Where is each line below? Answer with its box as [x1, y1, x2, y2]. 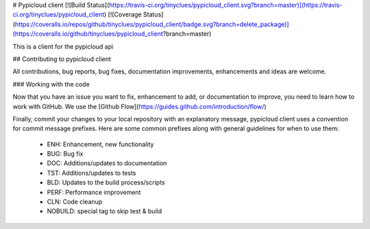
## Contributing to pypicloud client [12, 55, 111, 63]
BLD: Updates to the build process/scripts [47, 178, 165, 186]
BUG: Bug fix [47, 149, 84, 158]
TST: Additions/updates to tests [47, 169, 136, 177]
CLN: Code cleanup [47, 197, 103, 206]
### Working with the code [12, 80, 90, 88]
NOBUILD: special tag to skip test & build [47, 207, 162, 215]
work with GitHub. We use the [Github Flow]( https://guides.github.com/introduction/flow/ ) [12, 102, 267, 110]
